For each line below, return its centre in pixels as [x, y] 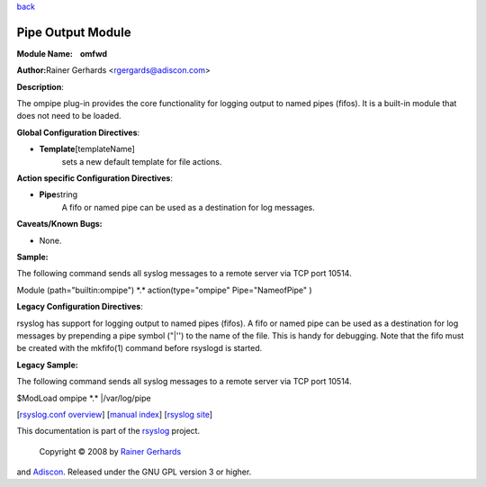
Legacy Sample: [47, 365]
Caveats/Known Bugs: [59, 224]
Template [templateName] [87, 149]
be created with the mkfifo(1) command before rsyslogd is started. [139, 348]
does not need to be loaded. [69, 116]
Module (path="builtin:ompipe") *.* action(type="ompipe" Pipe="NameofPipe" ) [164, 290]
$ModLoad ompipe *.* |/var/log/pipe [84, 398]
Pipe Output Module [74, 32]
